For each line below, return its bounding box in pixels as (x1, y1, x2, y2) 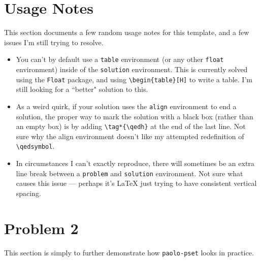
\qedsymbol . (16, 141, 55, 151)
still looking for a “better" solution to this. (16, 84, 148, 94)
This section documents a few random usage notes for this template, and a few (4, 27, 249, 38)
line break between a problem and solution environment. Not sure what (16, 168, 243, 178)
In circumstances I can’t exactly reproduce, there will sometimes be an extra (16, 158, 254, 169)
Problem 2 (4, 217, 79, 238)
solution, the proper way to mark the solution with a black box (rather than (16, 111, 253, 121)
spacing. (16, 187, 41, 198)
